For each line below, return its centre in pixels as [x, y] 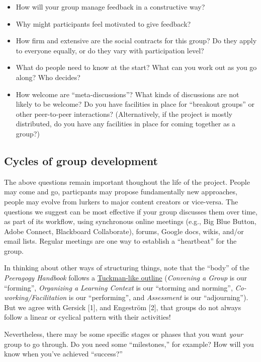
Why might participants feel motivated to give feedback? [103, 23]
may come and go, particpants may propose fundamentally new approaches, [121, 192]
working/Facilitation [35, 297]
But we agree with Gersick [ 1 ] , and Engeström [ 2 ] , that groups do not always [123, 307]
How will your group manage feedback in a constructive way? [110, 7]
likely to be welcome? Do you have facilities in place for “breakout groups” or [135, 104]
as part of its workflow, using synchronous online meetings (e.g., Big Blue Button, [130, 221]
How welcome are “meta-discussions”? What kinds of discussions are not [127, 94]
